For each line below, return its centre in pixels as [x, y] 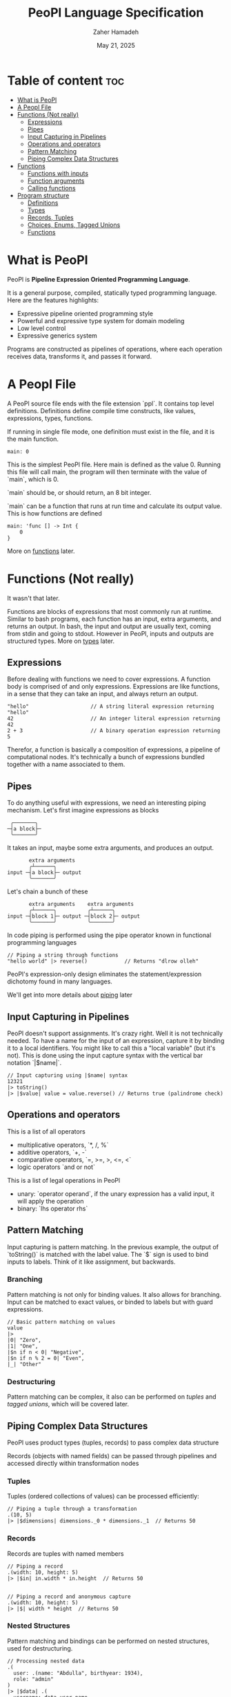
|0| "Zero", [24, 1340]
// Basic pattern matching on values [61, 1322]
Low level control [41, 328]
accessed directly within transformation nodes [73, 1463]
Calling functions [51, 188]
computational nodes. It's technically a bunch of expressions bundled [106, 757]
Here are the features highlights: [53, 300]
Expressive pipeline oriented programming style [85, 314]
